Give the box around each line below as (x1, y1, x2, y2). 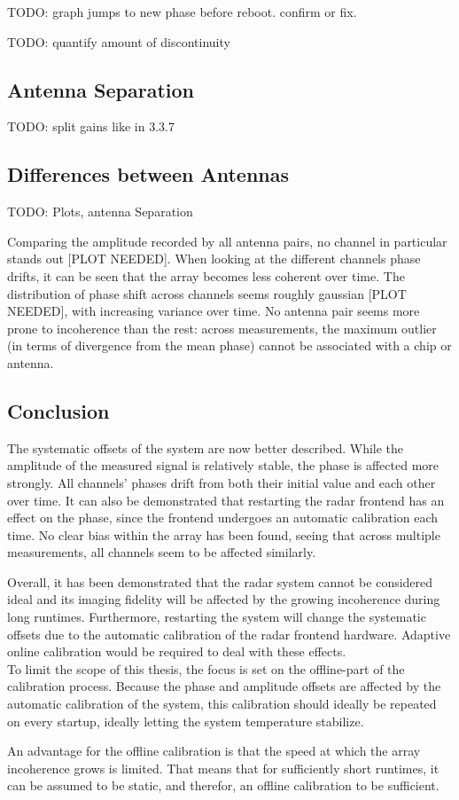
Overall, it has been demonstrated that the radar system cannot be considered (7, 572, 433, 591)
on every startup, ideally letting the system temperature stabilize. (7, 711, 364, 730)
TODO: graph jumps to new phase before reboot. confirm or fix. (7, 3, 357, 20)
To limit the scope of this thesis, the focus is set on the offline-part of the (7, 659, 405, 678)
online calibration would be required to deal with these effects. (7, 642, 346, 661)
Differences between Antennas (7, 161, 290, 188)
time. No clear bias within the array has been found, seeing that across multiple (7, 525, 440, 544)
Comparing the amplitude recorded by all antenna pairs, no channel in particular (7, 231, 447, 250)
